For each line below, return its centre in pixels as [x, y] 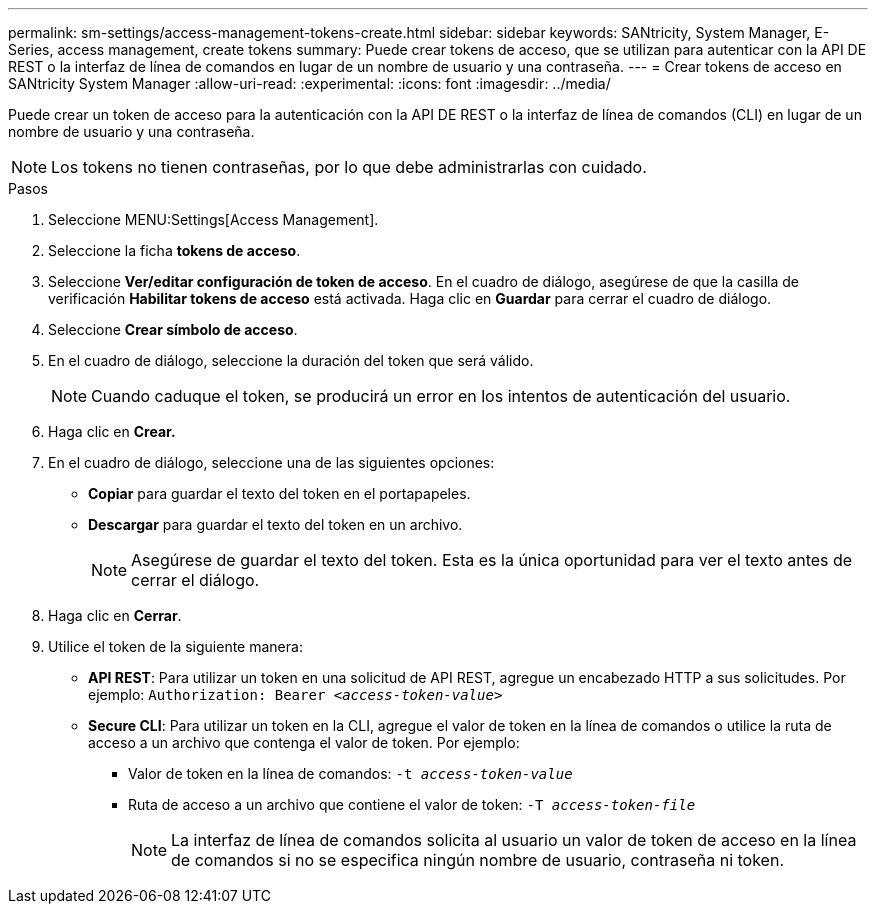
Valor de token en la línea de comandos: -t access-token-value [350, 773]
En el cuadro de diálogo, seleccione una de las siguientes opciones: [271, 462]
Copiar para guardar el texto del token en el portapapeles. [279, 493]
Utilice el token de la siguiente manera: [175, 646]
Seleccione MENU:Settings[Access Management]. [213, 219]
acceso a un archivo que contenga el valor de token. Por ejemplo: [304, 742]
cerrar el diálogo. [195, 580]
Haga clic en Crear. [112, 431]
